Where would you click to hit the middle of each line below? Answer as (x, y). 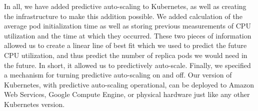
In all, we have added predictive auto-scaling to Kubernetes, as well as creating (125, 6)
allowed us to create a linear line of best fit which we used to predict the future (125, 45)
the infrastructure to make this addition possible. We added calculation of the (123, 16)
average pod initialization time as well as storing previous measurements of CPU (127, 26)
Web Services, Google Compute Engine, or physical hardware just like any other (127, 94)
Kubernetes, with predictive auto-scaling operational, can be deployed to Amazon (129, 84)
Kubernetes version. (34, 104)
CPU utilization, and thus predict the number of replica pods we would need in (126, 55)
